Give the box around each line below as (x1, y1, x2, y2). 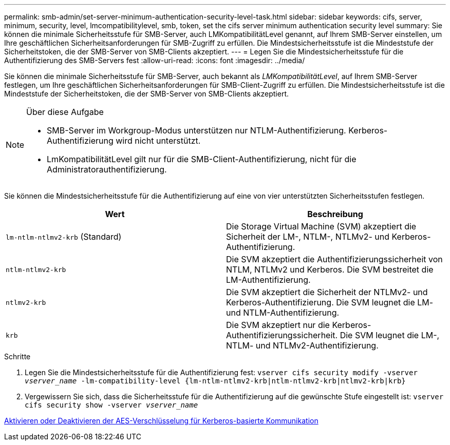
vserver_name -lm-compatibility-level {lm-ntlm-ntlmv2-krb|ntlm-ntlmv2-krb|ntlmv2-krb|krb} (25, 377, 406, 385)
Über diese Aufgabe (26, 107, 104, 117)
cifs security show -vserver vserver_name (25, 401, 198, 409)
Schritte (4, 352, 31, 361)
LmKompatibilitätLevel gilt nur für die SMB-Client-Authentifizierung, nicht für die (47, 154, 357, 164)
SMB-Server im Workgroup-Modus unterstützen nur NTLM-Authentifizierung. (47, 125, 346, 136)
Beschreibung (307, 209, 363, 219)
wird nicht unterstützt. (116, 136, 201, 146)
